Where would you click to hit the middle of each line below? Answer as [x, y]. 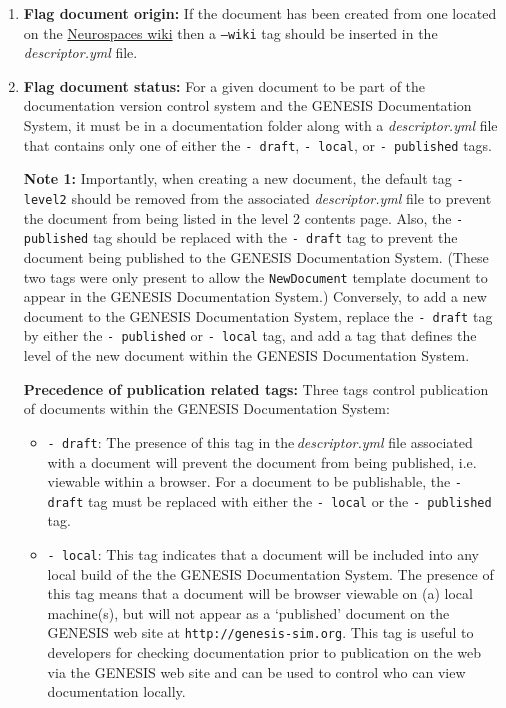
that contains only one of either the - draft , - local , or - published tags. [258, 144]
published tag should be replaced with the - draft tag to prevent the [240, 237]
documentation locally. [116, 691]
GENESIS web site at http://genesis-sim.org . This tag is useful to [260, 632]
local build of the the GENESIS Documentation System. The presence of [270, 573]
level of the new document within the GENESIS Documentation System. [246, 355]
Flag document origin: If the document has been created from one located [260, 13]
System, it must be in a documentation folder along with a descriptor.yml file [260, 125]
